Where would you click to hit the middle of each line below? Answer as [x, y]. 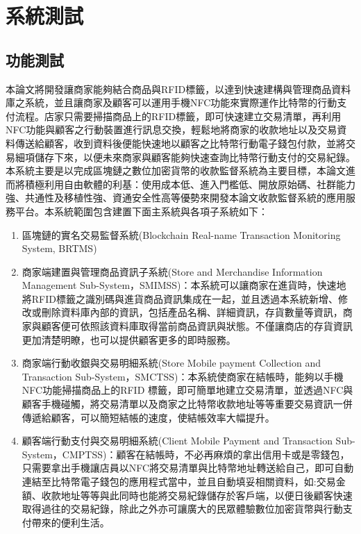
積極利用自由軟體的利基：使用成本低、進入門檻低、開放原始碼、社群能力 [190, 184]
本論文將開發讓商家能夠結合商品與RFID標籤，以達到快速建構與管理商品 [169, 89]
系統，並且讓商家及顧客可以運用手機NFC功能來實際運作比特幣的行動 [181, 102]
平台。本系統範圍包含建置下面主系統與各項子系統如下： [141, 211]
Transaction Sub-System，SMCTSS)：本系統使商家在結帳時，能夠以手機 [183, 376]
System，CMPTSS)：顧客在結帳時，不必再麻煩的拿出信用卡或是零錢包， [186, 454]
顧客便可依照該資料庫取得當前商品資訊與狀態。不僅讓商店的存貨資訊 [197, 326]
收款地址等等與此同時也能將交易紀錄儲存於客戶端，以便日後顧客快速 [197, 495]
